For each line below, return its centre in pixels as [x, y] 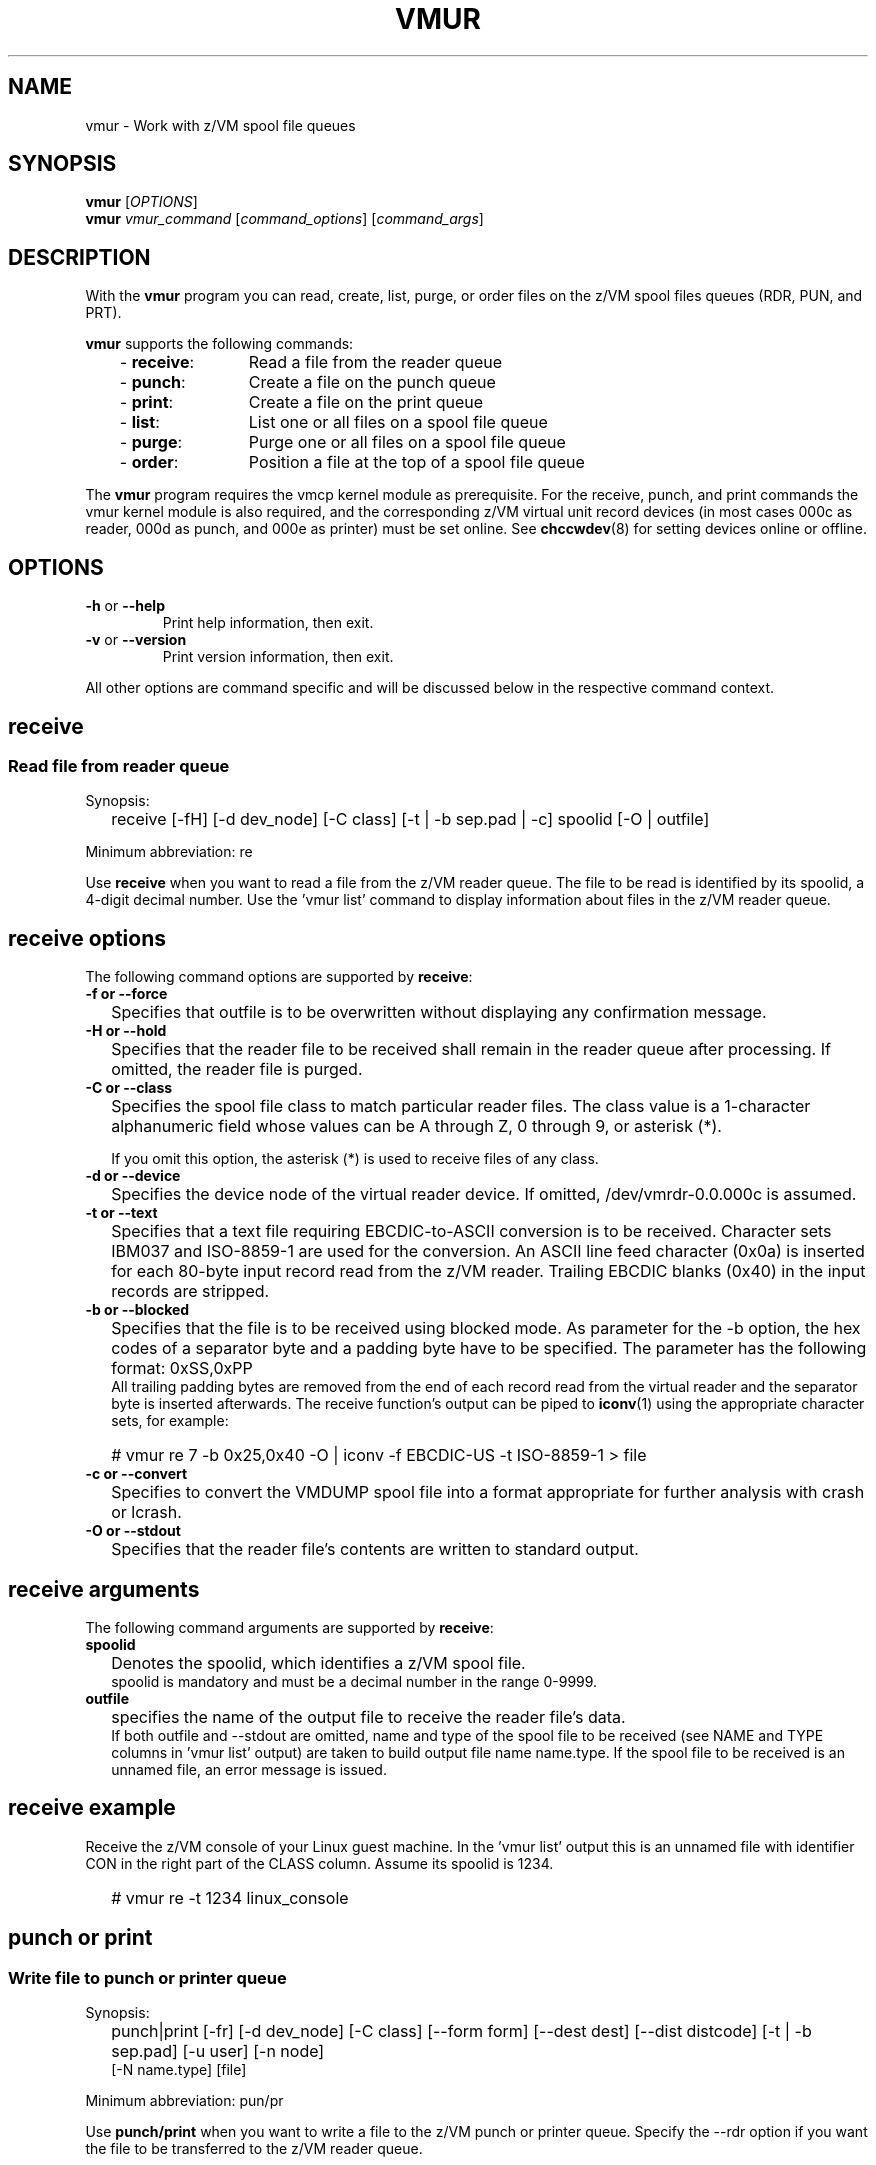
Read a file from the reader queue [375, 362]
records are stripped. [190, 1291]
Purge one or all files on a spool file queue [407, 442]
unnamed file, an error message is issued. [249, 1770]
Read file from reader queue [119, 765]
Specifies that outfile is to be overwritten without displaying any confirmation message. [439, 1012]
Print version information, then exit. [278, 657]
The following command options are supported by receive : [279, 977]
